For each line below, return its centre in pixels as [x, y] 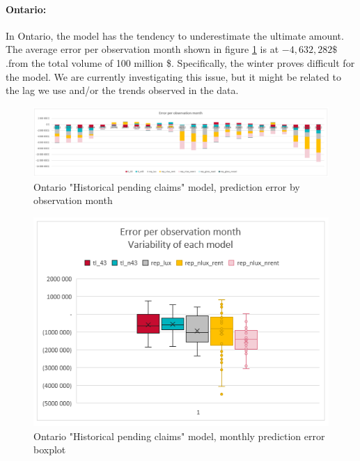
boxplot [50, 450]
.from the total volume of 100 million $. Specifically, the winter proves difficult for [180, 62]
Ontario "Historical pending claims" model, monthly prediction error [179, 436]
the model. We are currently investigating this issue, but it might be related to [173, 76]
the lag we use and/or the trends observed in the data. [122, 90]
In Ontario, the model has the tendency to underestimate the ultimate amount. [175, 35]
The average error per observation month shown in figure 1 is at [142, 49]
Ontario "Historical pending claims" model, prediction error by [167, 186]
